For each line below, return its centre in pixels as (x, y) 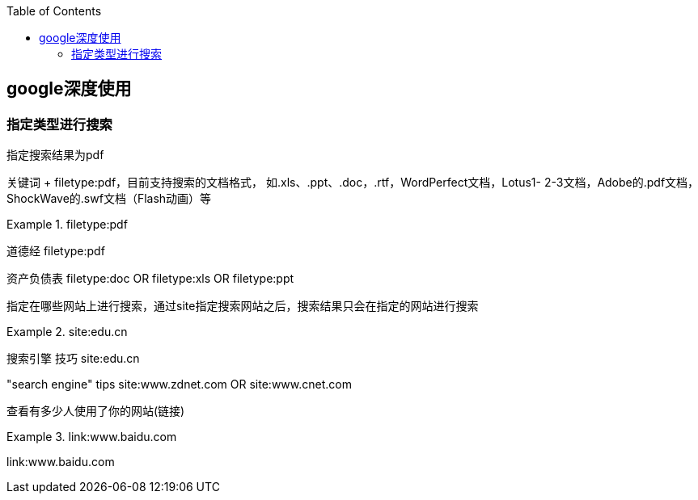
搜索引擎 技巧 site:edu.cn (73, 359)
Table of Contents (54, 11)
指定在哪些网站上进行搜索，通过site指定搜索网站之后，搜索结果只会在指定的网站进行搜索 (243, 306)
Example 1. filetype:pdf (67, 225)
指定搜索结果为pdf (55, 155)
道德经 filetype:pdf (56, 251)
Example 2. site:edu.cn (67, 332)
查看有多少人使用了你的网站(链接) (96, 411)
